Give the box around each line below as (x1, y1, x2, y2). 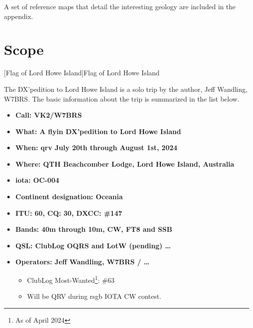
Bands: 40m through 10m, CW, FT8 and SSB (15, 224, 172, 234)
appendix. (4, 11, 33, 21)
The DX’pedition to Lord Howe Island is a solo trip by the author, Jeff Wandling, (4, 84, 248, 94)
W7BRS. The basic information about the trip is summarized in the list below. (4, 93, 239, 104)
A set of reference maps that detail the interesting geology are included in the (4, 1, 235, 11)
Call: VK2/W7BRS (15, 110, 82, 120)
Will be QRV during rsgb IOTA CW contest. (27, 291, 162, 301)
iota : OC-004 (15, 175, 59, 185)
